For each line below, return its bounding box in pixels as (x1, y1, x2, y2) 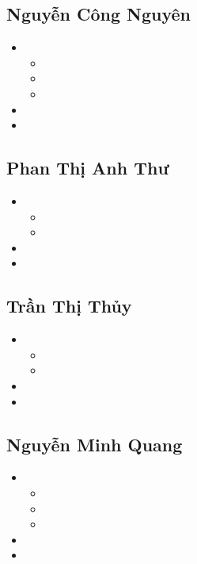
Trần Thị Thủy (6, 294, 132, 318)
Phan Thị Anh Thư (6, 155, 169, 180)
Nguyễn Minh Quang (6, 432, 183, 456)
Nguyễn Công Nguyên (6, 2, 191, 26)
